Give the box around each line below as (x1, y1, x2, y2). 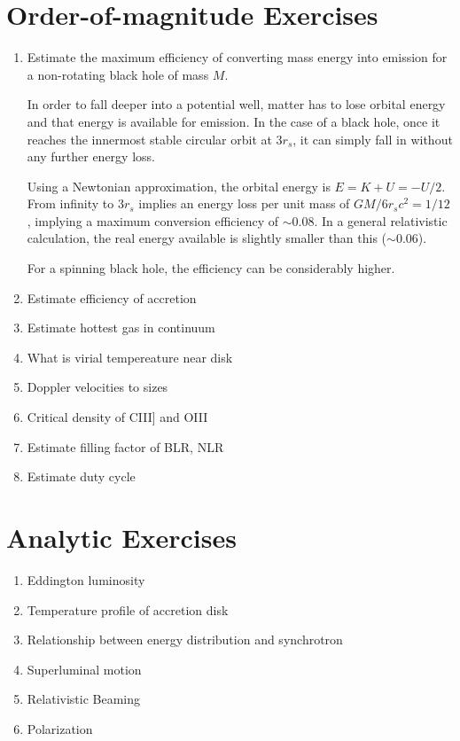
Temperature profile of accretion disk (27, 600, 229, 619)
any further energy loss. (27, 147, 155, 166)
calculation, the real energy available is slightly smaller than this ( (27, 229, 387, 247)
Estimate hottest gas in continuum (27, 318, 215, 337)
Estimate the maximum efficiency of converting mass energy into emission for (27, 48, 448, 66)
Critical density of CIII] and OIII (27, 408, 208, 426)
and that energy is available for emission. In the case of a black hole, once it (27, 112, 441, 130)
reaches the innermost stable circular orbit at (27, 129, 272, 148)
